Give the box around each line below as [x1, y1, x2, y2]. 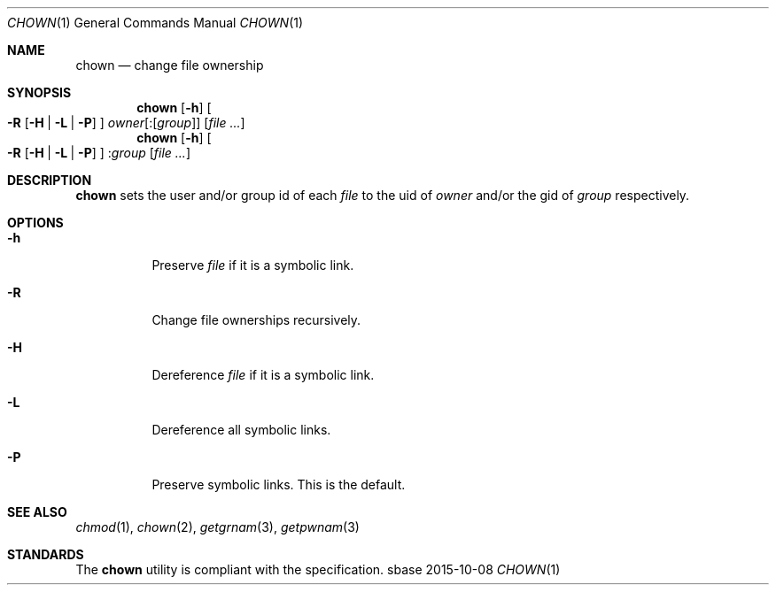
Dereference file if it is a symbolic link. [151, 367, 375, 382]
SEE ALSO [7, 504, 67, 519]
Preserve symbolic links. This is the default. [151, 477, 406, 492]
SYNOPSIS [7, 85, 72, 100]
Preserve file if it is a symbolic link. [151, 258, 354, 273]
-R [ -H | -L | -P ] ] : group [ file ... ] [7, 145, 190, 160]
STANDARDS [7, 547, 84, 562]
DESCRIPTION [7, 173, 92, 188]
